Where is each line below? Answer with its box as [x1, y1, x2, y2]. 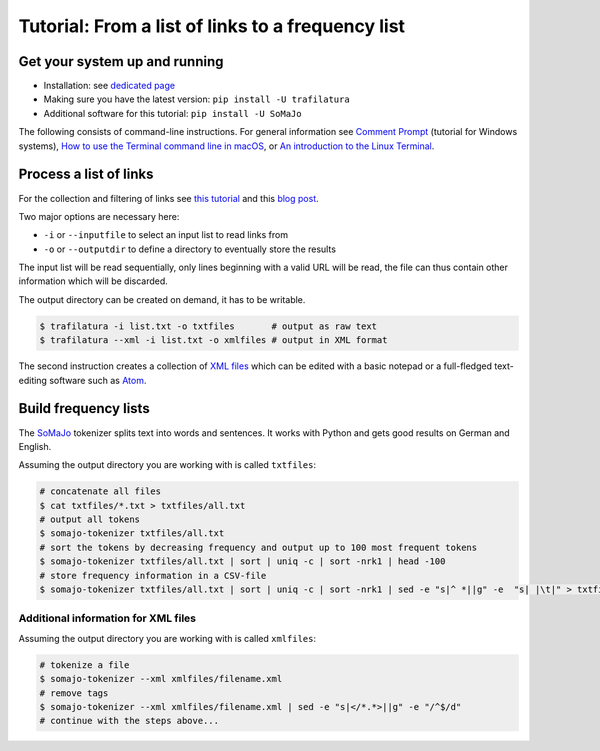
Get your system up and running [18, 53, 224, 70]
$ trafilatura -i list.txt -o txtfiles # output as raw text [39, 320, 378, 332]
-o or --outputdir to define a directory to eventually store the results [43, 243, 337, 255]
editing [18, 374, 47, 386]
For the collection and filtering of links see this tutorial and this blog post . [18, 192, 319, 204]
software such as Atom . [48, 374, 147, 386]
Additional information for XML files [18, 611, 197, 625]
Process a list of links [18, 166, 154, 183]
